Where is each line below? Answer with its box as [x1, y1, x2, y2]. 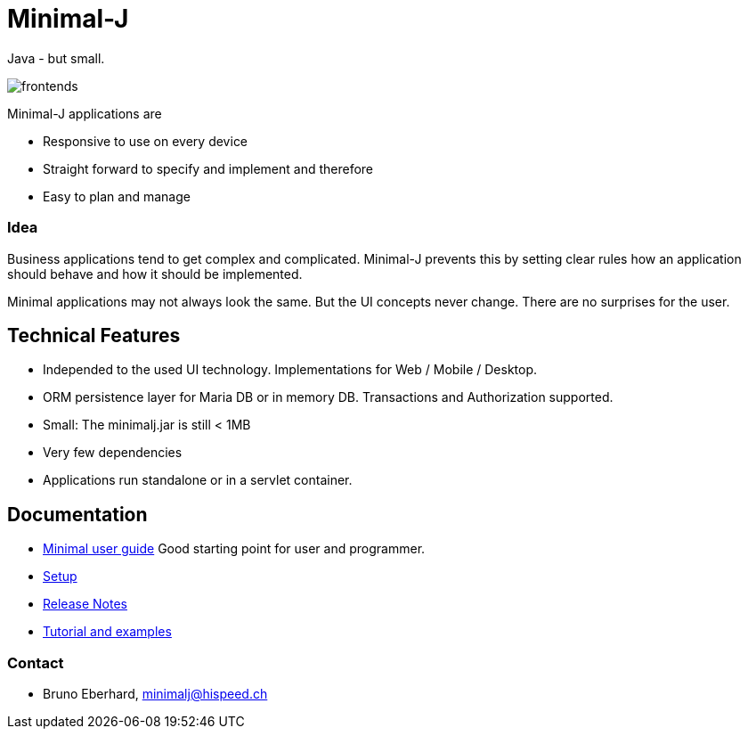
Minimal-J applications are [7, 105, 162, 121]
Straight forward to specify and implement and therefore [43, 160, 374, 176]
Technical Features [7, 323, 181, 347]
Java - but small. [7, 50, 105, 66]
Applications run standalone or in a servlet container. [43, 472, 353, 488]
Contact [7, 653, 64, 672]
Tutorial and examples [43, 624, 172, 640]
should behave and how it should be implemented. [7, 266, 303, 282]
